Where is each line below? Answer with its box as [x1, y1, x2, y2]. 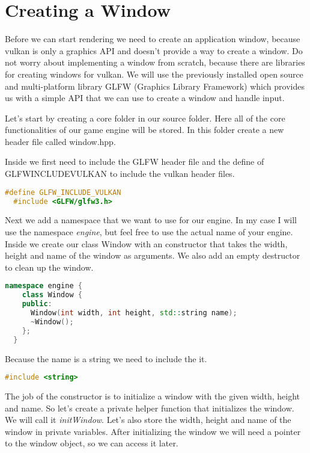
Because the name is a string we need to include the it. [5, 352, 207, 365]
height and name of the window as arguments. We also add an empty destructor [5, 249, 300, 262]
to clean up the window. [5, 260, 94, 273]
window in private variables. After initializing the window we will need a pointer [5, 425, 301, 437]
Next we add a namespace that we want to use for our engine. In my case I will [5, 214, 297, 226]
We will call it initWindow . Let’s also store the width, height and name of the [5, 413, 291, 426]
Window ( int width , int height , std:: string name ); [30, 309, 237, 317]
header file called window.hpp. [5, 135, 116, 147]
